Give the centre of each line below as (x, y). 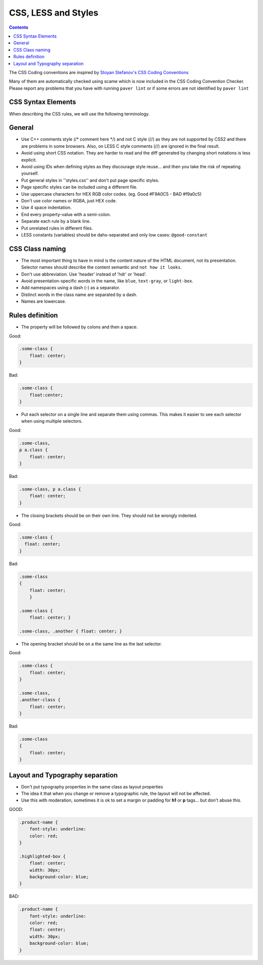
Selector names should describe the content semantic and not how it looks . (102, 267)
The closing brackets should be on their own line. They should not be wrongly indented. (109, 515)
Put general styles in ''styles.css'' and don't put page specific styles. (90, 180)
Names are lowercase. (44, 301)
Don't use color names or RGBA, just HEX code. (69, 201)
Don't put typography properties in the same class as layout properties (92, 787)
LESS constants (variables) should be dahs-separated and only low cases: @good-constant (114, 235)
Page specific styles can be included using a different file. (79, 187)
